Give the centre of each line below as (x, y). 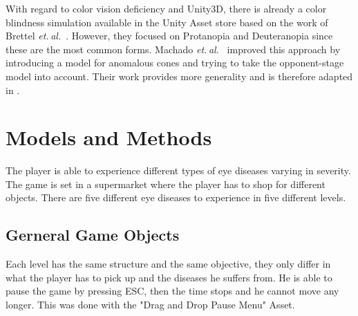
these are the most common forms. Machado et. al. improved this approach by (173, 49)
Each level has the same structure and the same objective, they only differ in (168, 264)
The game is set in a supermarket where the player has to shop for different (166, 184)
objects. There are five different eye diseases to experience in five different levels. (176, 197)
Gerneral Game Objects (93, 235)
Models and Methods (109, 137)
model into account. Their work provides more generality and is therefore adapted (179, 76)
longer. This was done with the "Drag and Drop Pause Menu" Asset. (150, 305)
